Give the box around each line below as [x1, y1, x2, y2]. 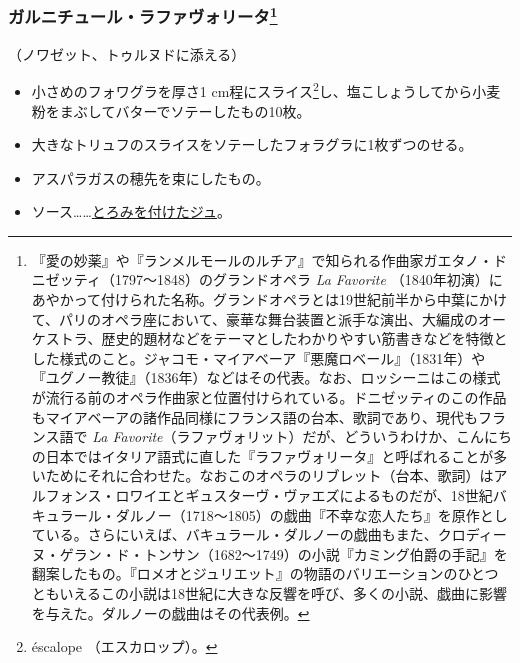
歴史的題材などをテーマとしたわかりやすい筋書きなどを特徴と [101, 328, 508, 349]
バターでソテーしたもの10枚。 [115, 100, 311, 121]
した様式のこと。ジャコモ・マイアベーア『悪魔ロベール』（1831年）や [31, 347, 486, 368]
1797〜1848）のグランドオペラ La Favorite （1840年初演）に [114, 269, 503, 290]
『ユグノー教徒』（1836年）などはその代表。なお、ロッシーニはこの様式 [31, 367, 501, 388]
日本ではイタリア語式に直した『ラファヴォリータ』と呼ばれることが [45, 445, 494, 466]
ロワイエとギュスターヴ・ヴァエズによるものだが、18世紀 [115, 485, 493, 506]
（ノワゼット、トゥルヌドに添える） [8, 43, 246, 64]
